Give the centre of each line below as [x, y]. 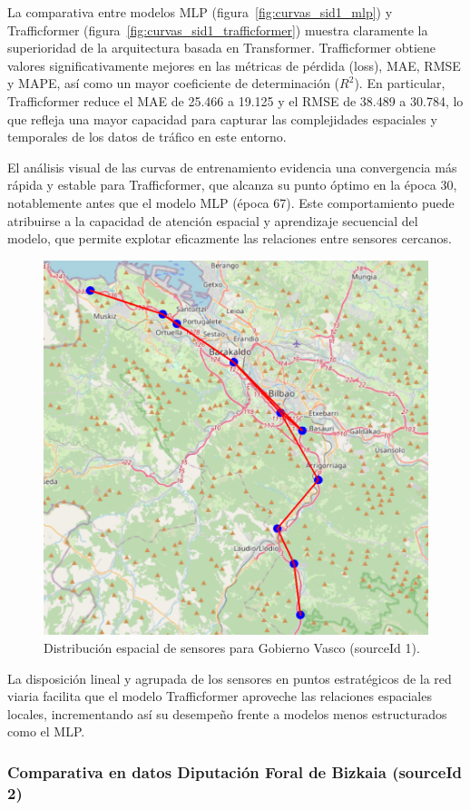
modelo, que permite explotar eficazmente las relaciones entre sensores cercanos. [230, 238]
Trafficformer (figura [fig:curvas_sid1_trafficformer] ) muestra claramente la [218, 30]
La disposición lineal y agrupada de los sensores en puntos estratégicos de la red [230, 678]
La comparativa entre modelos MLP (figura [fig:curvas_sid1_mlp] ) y [200, 12]
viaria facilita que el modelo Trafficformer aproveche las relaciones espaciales [220, 696]
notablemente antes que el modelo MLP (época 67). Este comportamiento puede [231, 202]
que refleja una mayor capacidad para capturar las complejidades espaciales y [222, 119]
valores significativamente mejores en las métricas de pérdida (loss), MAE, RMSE [234, 65]
